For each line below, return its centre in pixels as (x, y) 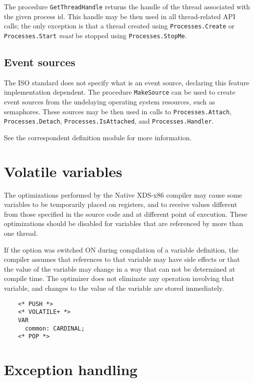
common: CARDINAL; (55, 328)
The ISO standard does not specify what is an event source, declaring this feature (127, 82)
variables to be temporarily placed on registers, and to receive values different (121, 204)
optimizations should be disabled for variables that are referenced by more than (124, 223)
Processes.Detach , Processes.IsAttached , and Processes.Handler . (109, 121)
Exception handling (71, 369)
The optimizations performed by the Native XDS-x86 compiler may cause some (123, 194)
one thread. (21, 233)
